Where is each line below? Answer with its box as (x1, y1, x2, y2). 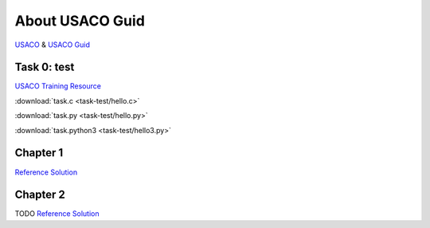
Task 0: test (14, 61, 75, 74)
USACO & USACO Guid (14, 40, 91, 49)
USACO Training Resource (14, 81, 101, 91)
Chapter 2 (14, 188, 65, 202)
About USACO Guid (14, 12, 145, 29)
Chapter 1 (14, 146, 64, 159)
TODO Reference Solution (14, 209, 100, 218)
